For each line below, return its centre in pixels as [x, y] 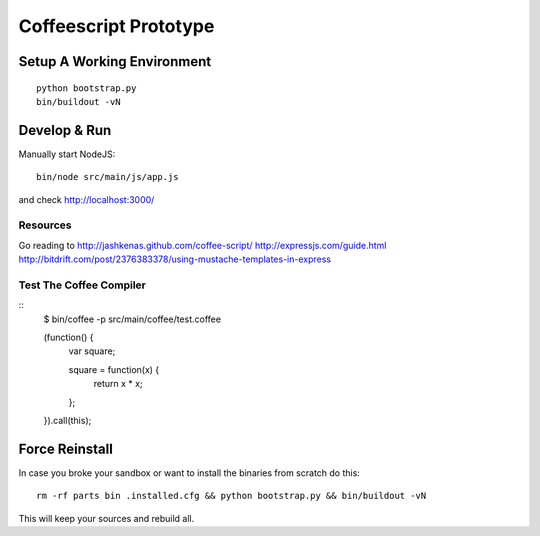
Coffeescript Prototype [116, 26]
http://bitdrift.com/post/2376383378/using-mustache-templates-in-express [175, 259]
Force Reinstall [66, 448]
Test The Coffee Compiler [82, 285]
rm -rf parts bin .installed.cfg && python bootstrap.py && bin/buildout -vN [231, 496]
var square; [92, 351]
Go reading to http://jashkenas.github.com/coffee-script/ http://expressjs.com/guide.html [202, 245]
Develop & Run [65, 130]
